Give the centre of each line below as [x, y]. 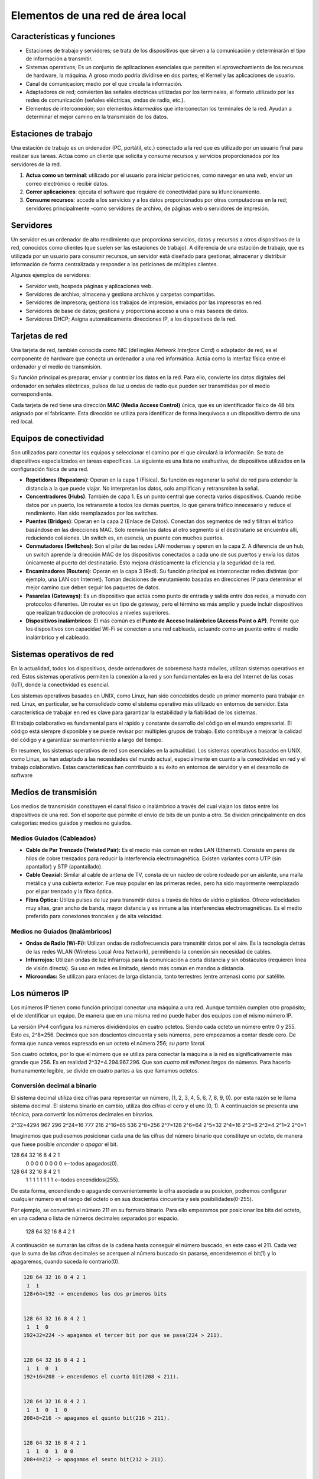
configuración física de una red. [50, 469]
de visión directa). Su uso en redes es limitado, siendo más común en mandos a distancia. [135, 968]
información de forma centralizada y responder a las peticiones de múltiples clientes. [115, 264]
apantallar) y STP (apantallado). [64, 866]
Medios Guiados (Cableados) [54, 838]
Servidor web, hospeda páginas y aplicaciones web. [89, 286]
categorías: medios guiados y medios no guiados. [71, 823]
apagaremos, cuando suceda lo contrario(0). [65, 1262]
